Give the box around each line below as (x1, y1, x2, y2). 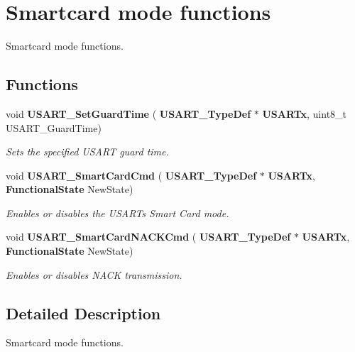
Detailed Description (6, 302, 161, 324)
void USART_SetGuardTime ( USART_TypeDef (6, 106, 251, 121)
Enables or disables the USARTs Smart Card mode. (6, 205, 229, 220)
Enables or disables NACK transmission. (6, 267, 182, 282)
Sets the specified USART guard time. (6, 144, 169, 159)
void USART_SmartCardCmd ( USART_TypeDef (6, 167, 257, 182)
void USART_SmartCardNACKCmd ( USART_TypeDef (6, 229, 291, 244)
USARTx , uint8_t (262, 106, 347, 121)
